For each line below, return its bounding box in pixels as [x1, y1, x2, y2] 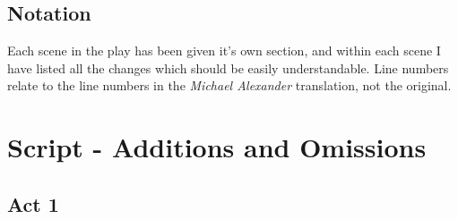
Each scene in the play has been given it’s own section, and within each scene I [7, 41, 441, 60]
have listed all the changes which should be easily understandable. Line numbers [7, 58, 449, 77]
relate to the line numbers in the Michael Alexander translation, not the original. [7, 76, 452, 95]
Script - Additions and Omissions [7, 129, 427, 165]
